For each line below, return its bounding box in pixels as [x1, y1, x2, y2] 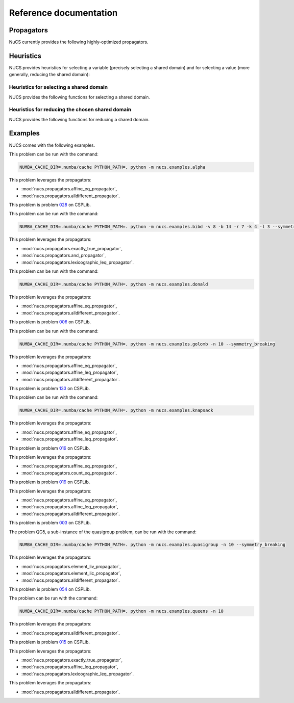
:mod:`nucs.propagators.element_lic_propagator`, [21, 571, 122, 576]
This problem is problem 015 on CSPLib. [9, 639, 90, 645]
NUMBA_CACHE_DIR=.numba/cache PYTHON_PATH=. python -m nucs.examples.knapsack [19, 408, 213, 413]
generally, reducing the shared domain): [9, 72, 90, 78]
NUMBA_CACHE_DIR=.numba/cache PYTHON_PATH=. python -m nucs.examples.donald [19, 281, 208, 287]
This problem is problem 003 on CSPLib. [9, 520, 91, 526]
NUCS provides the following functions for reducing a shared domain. [9, 116, 149, 122]
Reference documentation [9, 7, 118, 18]
